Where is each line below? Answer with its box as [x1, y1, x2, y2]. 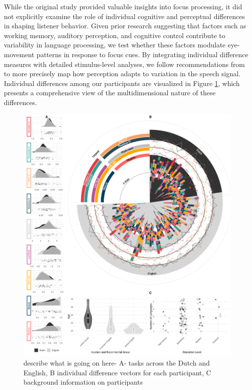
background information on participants [23, 377, 143, 387]
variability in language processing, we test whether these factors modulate [4, 40, 226, 50]
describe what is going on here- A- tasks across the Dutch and [23, 358, 210, 368]
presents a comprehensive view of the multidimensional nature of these [4, 87, 216, 98]
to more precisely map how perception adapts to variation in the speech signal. [4, 68, 241, 79]
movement [4, 49, 35, 59]
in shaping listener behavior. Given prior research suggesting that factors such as [4, 21, 246, 31]
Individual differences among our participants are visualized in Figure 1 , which [4, 78, 240, 88]
